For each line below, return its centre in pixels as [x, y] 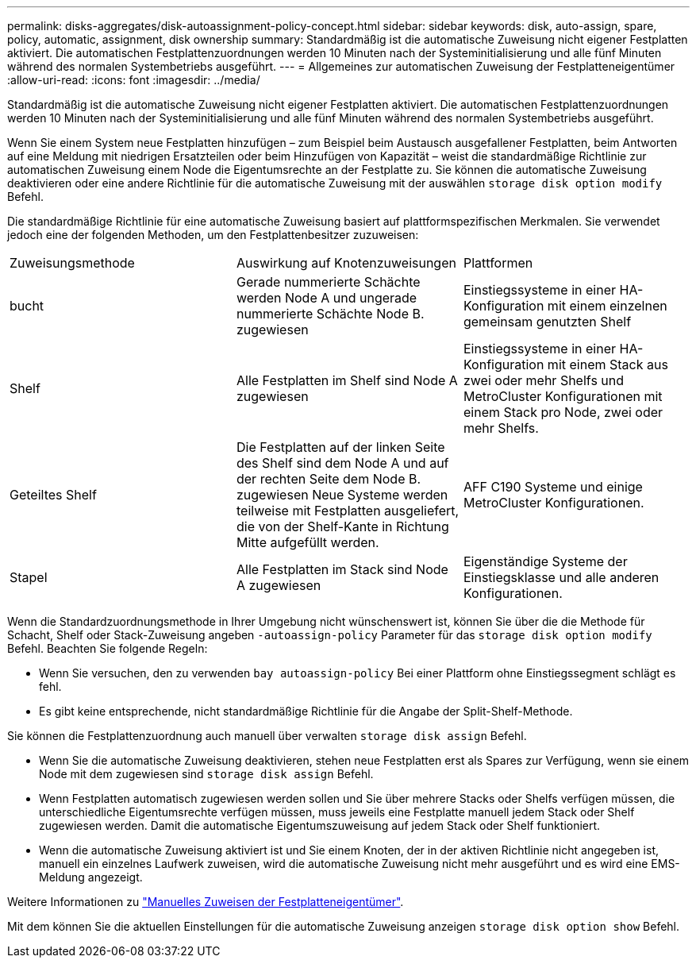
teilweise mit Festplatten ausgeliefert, [348, 511]
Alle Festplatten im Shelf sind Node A [347, 380]
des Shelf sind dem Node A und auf [342, 463]
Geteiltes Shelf [53, 495]
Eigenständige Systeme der [545, 561]
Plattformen [498, 263]
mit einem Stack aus [608, 364]
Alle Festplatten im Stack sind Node [342, 569]
